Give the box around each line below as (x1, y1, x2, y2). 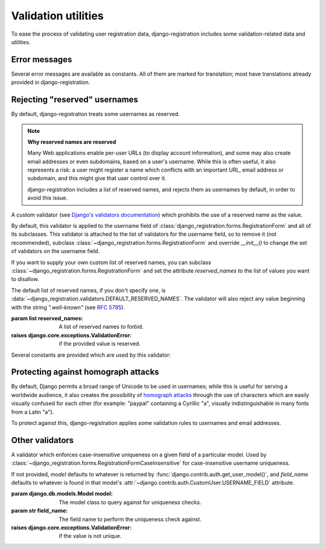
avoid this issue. (27, 194, 68, 202)
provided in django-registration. (11, 79, 91, 86)
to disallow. (11, 276, 39, 283)
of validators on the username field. (11, 248, 100, 255)
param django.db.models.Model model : (11, 490, 113, 497)
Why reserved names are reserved (27, 138, 117, 145)
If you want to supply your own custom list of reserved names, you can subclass (11, 259, 211, 266)
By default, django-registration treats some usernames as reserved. (11, 111, 181, 118)
